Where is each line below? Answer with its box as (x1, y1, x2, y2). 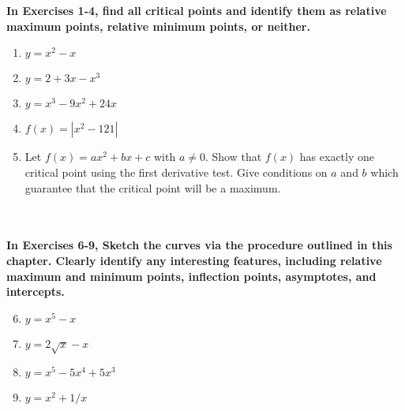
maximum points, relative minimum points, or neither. (6, 17, 310, 34)
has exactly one (299, 148, 375, 165)
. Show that (204, 148, 262, 165)
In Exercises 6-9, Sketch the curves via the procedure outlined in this (6, 237, 392, 253)
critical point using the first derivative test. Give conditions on (24, 163, 328, 180)
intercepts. (6, 283, 65, 300)
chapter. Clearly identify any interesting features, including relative (6, 252, 382, 268)
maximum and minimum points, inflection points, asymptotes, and (6, 267, 377, 284)
